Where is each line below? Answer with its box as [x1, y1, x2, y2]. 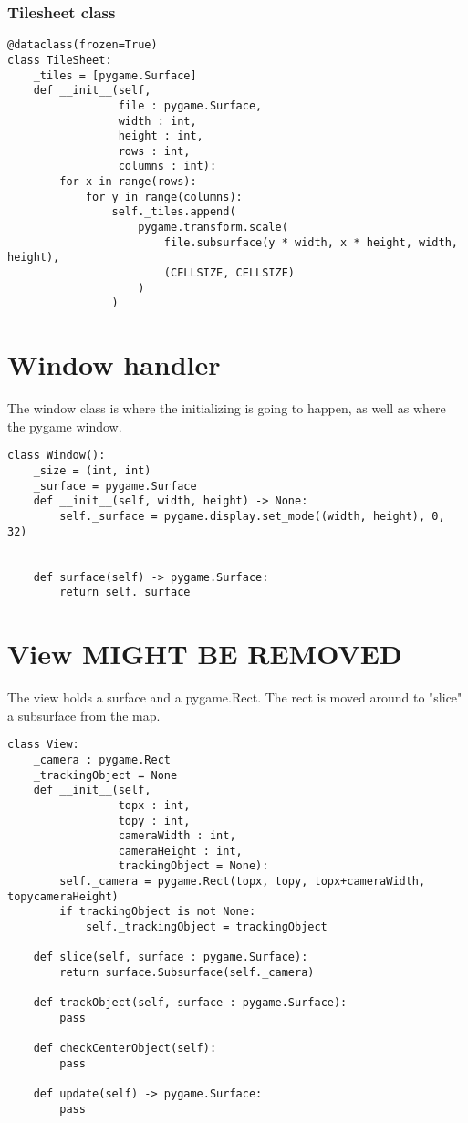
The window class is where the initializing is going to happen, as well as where [7, 399, 446, 418]
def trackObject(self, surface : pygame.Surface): [33, 996, 348, 1010]
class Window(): [7, 449, 106, 463]
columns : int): [118, 160, 217, 173]
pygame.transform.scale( [138, 221, 288, 234]
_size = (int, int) [33, 464, 151, 477]
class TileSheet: [7, 53, 112, 67]
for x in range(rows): [59, 175, 197, 189]
